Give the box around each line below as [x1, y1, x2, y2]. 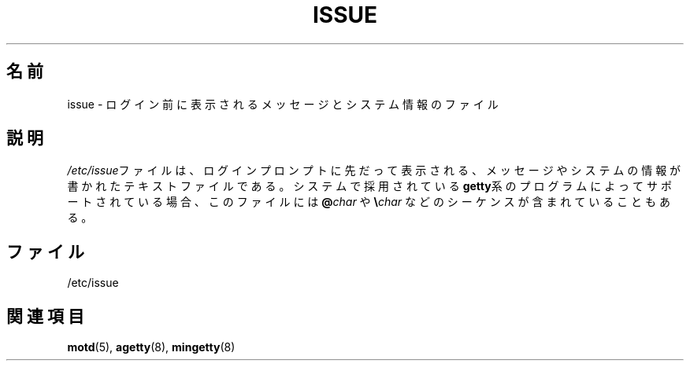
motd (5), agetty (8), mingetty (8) [67, 340, 236, 354]
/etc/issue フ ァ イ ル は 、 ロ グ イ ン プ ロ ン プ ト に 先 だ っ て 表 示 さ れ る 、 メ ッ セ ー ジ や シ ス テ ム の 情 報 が [67, 163, 681, 178]
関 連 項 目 [6, 306, 84, 326]
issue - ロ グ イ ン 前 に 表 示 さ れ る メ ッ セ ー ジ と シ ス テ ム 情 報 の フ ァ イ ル [67, 97, 499, 111]
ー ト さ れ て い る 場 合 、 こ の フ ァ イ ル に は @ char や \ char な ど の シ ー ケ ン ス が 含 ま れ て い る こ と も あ [67, 195, 670, 209]
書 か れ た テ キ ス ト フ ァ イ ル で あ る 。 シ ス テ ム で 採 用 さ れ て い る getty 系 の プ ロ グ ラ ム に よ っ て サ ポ [67, 179, 672, 193]
